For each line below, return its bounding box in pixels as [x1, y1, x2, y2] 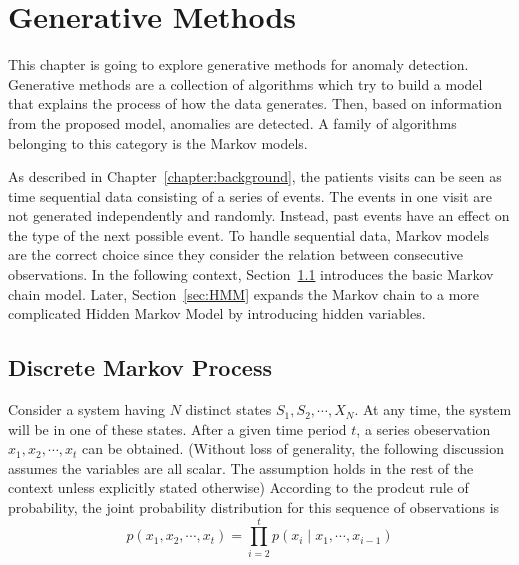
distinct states [185, 399, 272, 420]
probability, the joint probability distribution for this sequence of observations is [8, 497, 500, 518]
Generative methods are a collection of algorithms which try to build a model [8, 73, 483, 94]
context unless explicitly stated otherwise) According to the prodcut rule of [8, 477, 469, 498]
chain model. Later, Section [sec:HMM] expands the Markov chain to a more [8, 283, 480, 304]
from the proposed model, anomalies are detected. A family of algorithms [8, 112, 457, 133]
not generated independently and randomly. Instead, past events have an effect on [8, 205, 510, 226]
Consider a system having [8, 399, 165, 420]
